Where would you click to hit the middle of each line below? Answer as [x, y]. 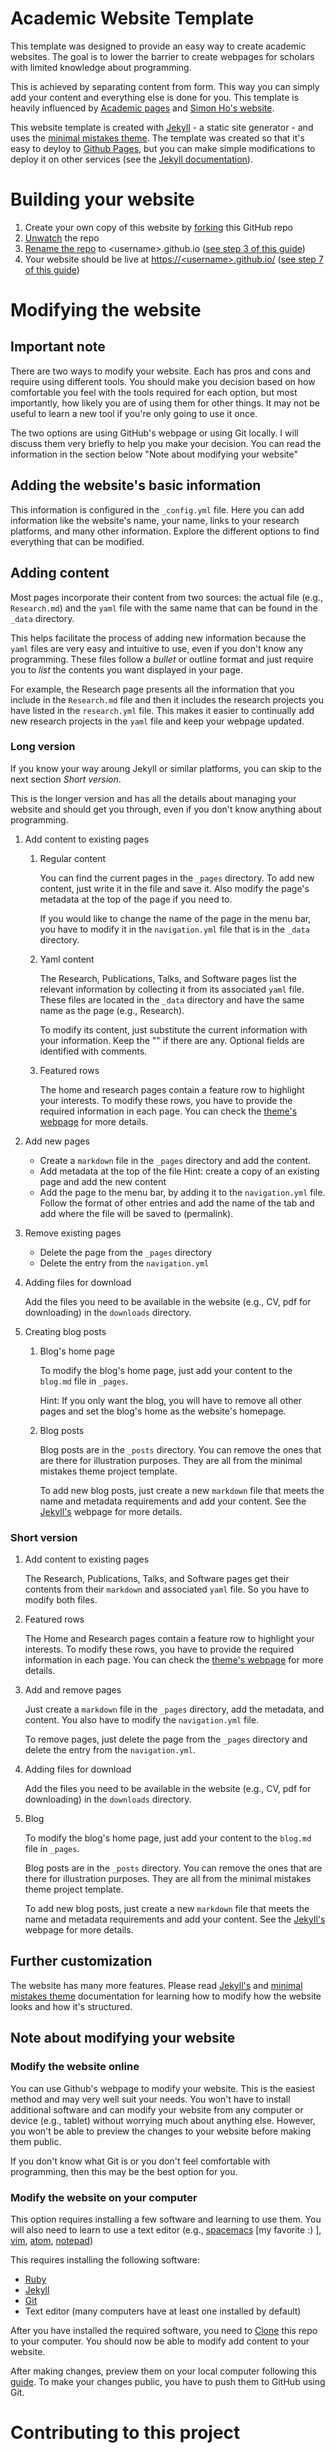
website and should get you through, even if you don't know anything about [166, 809]
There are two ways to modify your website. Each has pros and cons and [161, 371]
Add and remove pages [73, 1690]
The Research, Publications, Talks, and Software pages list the [168, 978]
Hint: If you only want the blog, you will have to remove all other [170, 1400]
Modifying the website [106, 310]
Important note [58, 347]
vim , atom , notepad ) [51, 2240]
